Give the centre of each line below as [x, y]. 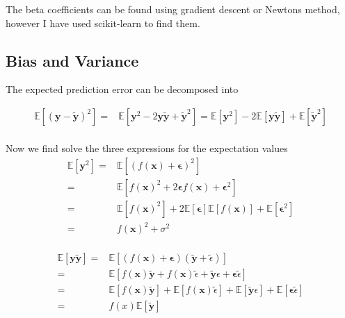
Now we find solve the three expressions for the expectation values [147, 148]
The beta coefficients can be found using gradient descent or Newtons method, [173, 9]
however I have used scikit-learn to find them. [103, 23]
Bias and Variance [72, 60]
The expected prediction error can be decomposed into [122, 89]
